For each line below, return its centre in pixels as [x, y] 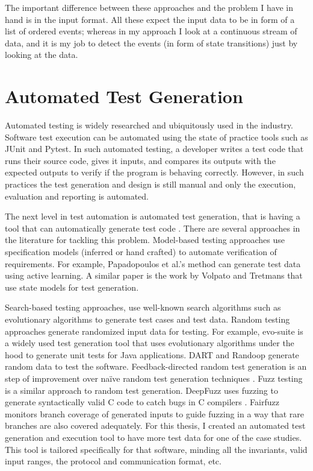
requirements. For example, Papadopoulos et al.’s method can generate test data [153, 263]
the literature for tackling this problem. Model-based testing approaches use [145, 240]
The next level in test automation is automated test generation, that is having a [153, 216]
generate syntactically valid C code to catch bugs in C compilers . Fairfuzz [142, 402]
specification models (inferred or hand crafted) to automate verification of [141, 252]
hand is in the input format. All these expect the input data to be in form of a [150, 19]
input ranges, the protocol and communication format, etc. [113, 461]
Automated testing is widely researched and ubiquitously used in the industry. [149, 125]
